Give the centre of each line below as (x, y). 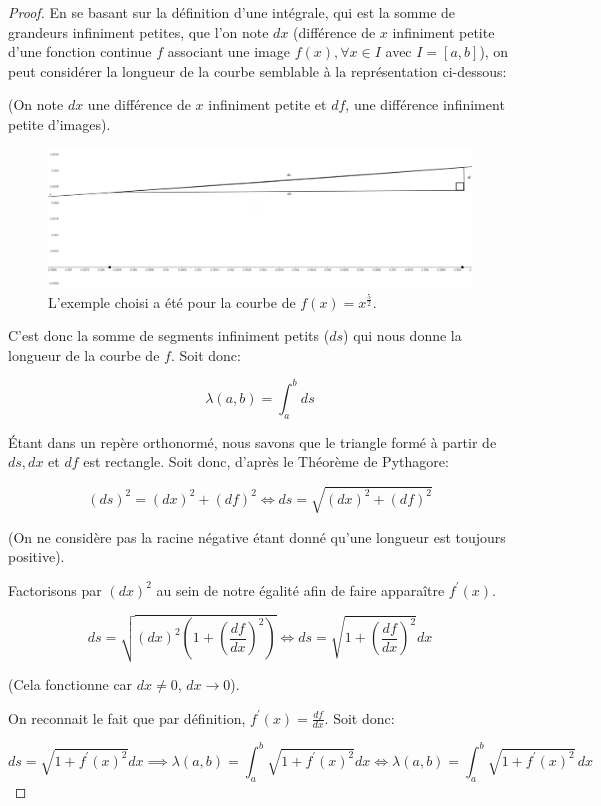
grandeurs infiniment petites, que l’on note (138, 31)
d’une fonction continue (80, 51)
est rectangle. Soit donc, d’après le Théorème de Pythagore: (266, 461)
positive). (36, 556)
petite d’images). (59, 123)
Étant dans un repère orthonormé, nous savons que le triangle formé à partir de (252, 441)
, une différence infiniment (425, 104)
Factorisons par (55, 589)
